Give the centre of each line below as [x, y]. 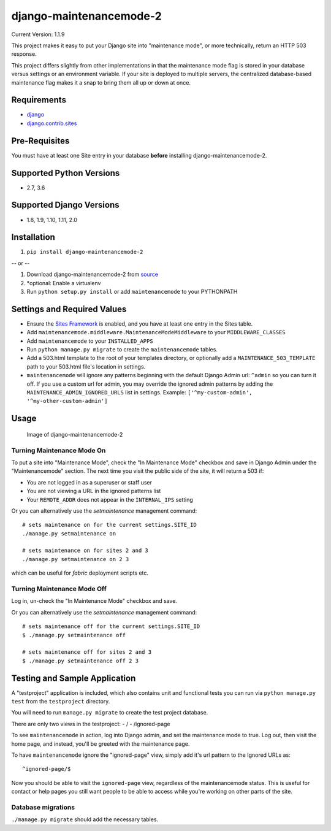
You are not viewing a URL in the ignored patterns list [94, 491]
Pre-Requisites [40, 141]
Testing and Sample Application [74, 678]
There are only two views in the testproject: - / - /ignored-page [91, 724]
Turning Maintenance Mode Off [59, 589]
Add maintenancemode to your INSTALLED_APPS [90, 341]
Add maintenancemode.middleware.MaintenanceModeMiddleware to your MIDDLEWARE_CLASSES [156, 332]
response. [24, 54]
